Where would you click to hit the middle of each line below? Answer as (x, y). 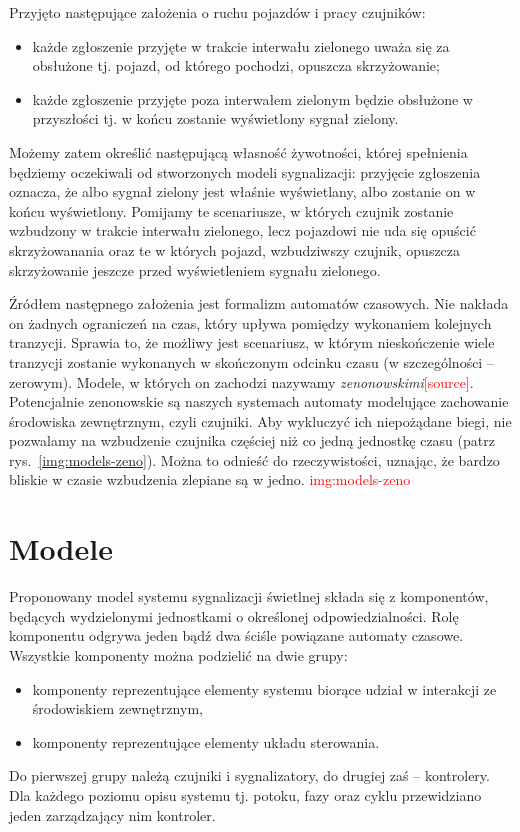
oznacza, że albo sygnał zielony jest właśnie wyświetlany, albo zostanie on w (242, 191)
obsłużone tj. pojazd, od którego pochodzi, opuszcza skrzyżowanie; (236, 65)
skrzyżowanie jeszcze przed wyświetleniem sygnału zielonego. (195, 269)
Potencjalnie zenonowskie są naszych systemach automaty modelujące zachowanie (259, 401)
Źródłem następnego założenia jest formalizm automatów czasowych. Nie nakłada (259, 303)
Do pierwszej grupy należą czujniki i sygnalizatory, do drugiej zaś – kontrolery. (249, 775)
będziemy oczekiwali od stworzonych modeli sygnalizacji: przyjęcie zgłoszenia (245, 171)
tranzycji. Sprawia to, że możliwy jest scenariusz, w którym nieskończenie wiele (252, 342)
